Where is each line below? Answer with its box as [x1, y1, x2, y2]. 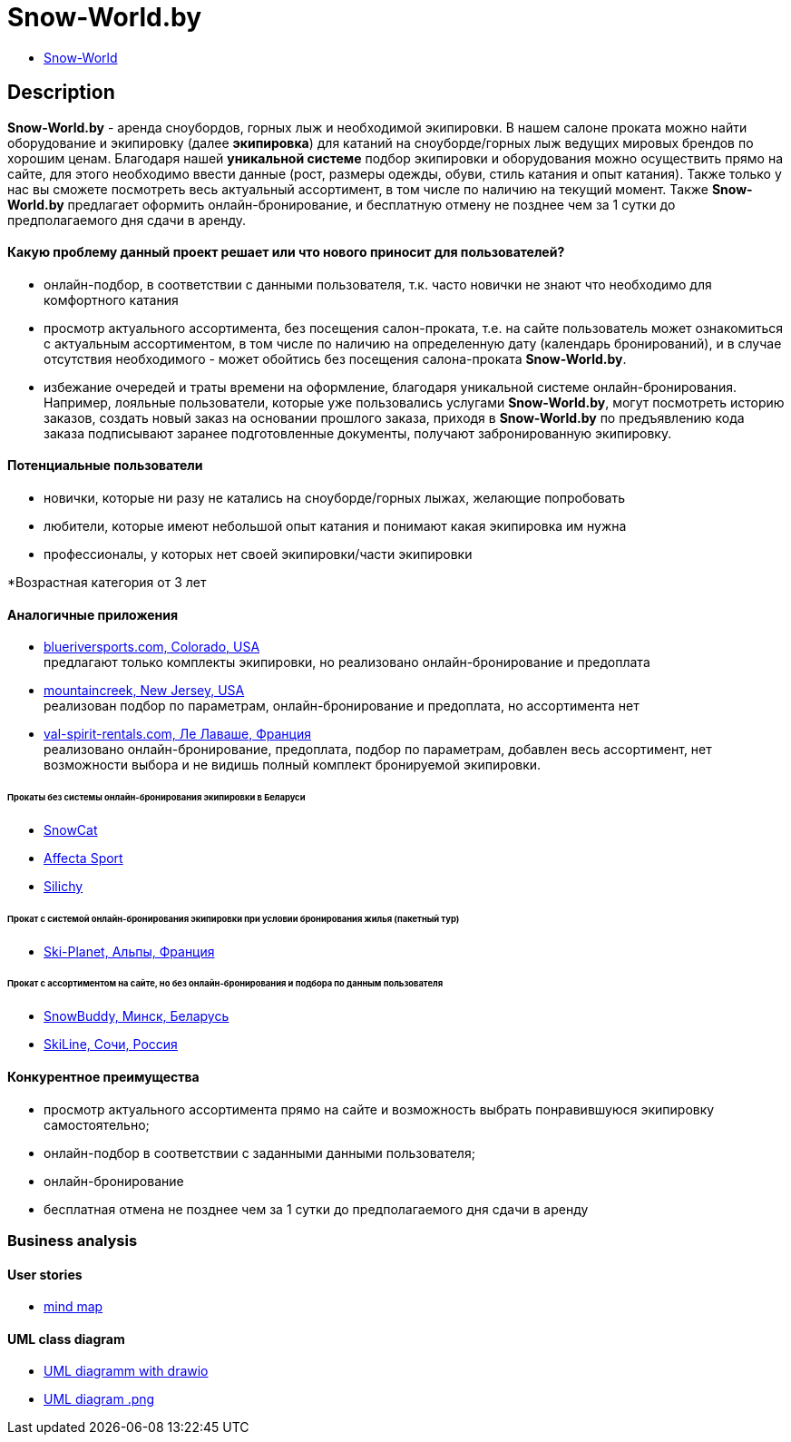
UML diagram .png [44, 1391, 155, 1408]
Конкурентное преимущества [7, 1068, 200, 1084]
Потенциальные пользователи [7, 457, 203, 474]
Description [7, 81, 115, 104]
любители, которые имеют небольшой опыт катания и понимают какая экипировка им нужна [44, 518, 627, 535]
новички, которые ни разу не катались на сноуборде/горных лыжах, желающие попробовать [44, 490, 625, 506]
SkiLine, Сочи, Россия [44, 1036, 178, 1053]
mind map [44, 1299, 103, 1315]
